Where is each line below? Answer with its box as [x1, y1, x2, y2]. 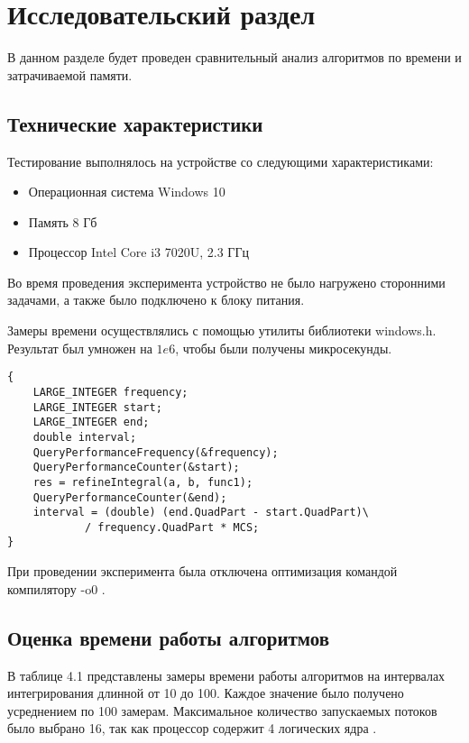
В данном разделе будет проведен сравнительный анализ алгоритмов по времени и [7, 48, 462, 67]
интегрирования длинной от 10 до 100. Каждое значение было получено [7, 683, 404, 702]
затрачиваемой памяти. [7, 65, 133, 84]
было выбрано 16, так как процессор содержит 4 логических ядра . [7, 719, 377, 738]
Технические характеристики [7, 109, 263, 137]
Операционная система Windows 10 [28, 182, 225, 201]
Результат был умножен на [7, 338, 152, 357]
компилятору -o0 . [7, 579, 106, 598]
